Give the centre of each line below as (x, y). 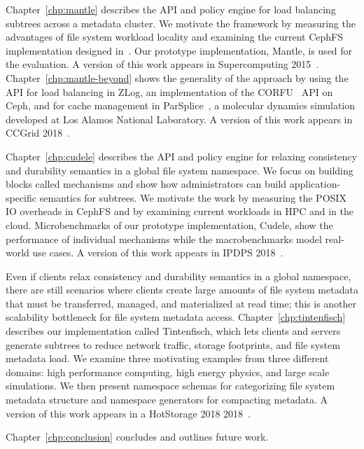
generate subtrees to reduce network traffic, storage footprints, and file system (173, 344)
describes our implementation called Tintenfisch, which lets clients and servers (173, 331)
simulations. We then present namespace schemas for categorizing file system (170, 386)
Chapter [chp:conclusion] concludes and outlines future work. (137, 437)
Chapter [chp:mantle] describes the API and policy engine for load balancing (171, 9)
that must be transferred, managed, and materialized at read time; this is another (181, 303)
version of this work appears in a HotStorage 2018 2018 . (128, 413)
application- (315, 184)
